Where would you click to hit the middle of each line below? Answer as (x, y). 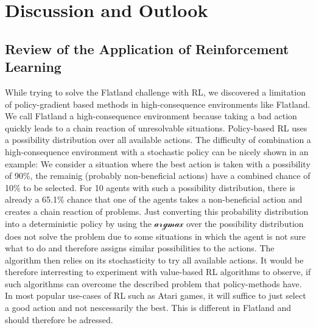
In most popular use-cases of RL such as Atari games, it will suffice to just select (156, 295)
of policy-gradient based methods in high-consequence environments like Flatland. (158, 104)
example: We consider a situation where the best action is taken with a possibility (158, 163)
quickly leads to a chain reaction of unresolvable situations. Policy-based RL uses (156, 127)
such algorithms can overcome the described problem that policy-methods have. (153, 283)
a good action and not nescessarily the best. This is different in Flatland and (148, 308)
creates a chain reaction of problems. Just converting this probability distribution (157, 211)
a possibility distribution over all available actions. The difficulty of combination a (158, 140)
